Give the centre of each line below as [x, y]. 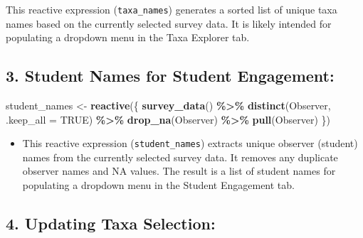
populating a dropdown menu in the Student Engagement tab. [158, 185]
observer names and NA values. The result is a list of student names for [179, 171]
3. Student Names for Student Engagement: [170, 76]
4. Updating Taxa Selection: [111, 223]
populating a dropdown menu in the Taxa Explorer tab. [128, 37]
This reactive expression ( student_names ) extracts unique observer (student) [190, 143]
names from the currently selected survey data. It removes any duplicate [180, 157]
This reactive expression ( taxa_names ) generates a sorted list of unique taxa [172, 9]
